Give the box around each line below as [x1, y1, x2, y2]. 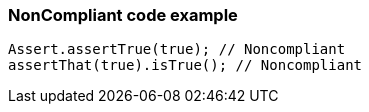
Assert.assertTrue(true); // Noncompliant [8, 41, 346, 58]
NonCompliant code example [8, 5, 238, 25]
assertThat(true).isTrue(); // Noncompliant [8, 57, 363, 74]
